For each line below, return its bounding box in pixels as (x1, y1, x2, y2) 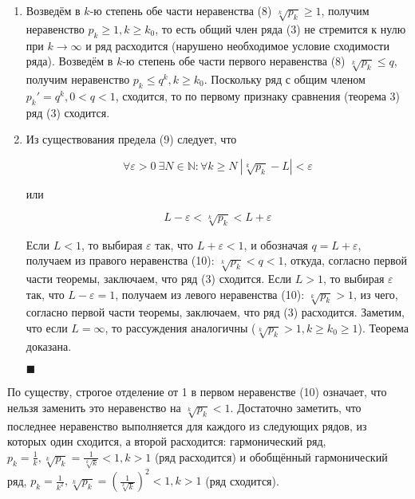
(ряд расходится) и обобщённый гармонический (154, 448, 388, 465)
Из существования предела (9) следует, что (26, 131, 237, 147)
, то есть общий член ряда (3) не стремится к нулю (155, 20, 406, 37)
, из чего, (353, 285, 398, 302)
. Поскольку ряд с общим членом (204, 70, 366, 87)
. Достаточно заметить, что (230, 399, 362, 415)
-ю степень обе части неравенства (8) (89, 2, 272, 18)
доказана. (26, 337, 72, 354)
